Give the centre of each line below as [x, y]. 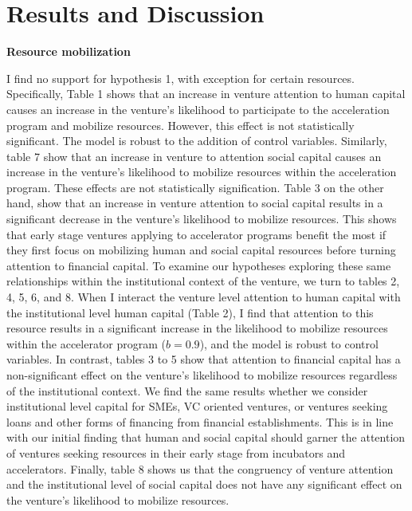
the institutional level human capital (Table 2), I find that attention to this [190, 312]
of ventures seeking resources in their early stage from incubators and [176, 452]
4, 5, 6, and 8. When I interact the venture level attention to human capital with [204, 297]
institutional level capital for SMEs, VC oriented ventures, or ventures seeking [197, 406]
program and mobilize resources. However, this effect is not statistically [180, 125]
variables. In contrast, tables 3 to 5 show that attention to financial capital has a [204, 359]
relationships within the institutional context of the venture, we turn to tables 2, [203, 281]
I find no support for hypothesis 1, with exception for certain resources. [180, 78]
